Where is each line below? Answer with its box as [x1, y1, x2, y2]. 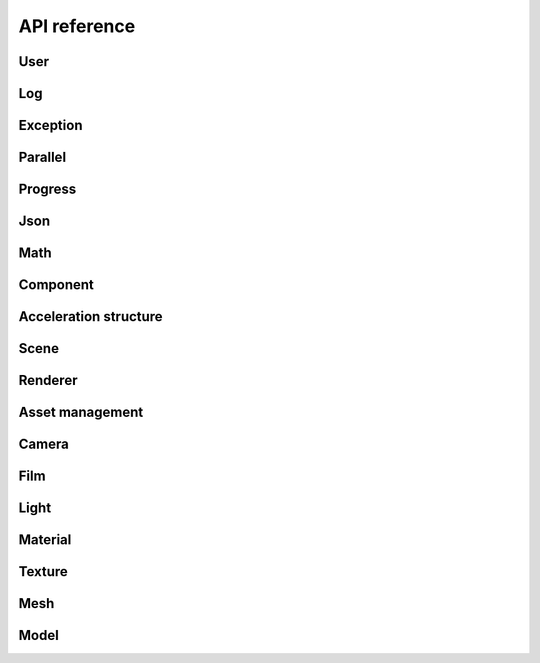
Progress [18, 181, 77, 198]
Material [18, 531, 72, 549]
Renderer [18, 372, 78, 389]
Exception [18, 117, 83, 134]
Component [18, 276, 95, 294]
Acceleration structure [18, 308, 164, 325]
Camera [18, 436, 69, 453]
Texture [18, 563, 69, 580]
